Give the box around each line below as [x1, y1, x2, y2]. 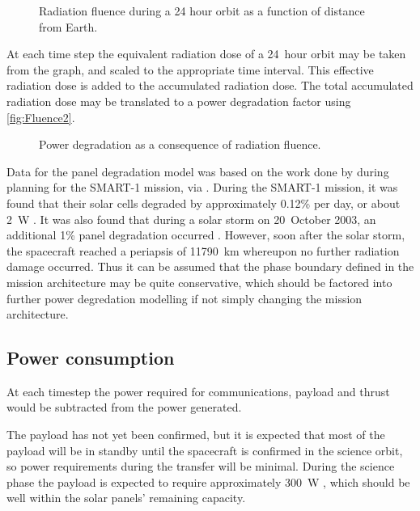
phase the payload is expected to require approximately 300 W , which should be [6, 473, 410, 490]
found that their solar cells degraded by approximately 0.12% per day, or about [6, 194, 401, 211]
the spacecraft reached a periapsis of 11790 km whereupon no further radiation [6, 242, 400, 259]
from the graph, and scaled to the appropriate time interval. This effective [6, 61, 374, 78]
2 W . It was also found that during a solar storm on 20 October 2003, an [6, 210, 376, 227]
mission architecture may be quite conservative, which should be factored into [6, 273, 392, 290]
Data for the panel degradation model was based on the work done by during [6, 163, 389, 179]
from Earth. [39, 18, 98, 35]
